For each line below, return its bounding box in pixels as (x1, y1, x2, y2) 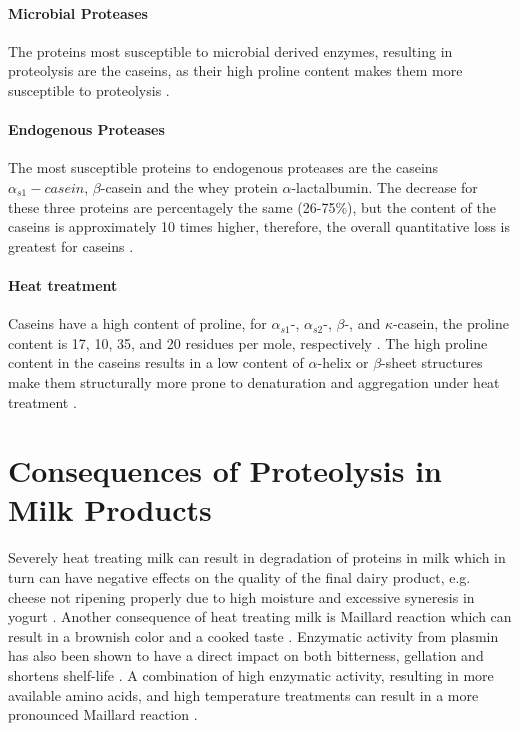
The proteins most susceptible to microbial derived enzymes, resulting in (8, 40, 453, 61)
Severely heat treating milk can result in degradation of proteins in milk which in (8, 547, 506, 568)
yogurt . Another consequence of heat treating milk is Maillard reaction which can (8, 606, 512, 627)
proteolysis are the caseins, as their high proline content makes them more (8, 60, 463, 81)
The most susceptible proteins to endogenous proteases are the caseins (8, 157, 439, 178)
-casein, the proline (392, 313, 509, 334)
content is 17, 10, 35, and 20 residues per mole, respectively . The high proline (8, 332, 488, 353)
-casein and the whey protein (100, 176, 278, 197)
